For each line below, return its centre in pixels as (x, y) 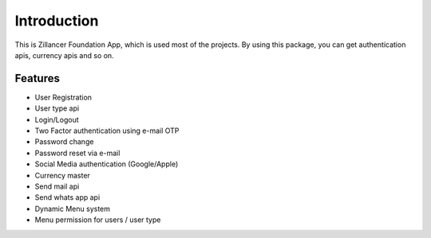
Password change (64, 142)
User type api (57, 108)
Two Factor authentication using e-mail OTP (107, 131)
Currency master (63, 175)
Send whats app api (67, 197)
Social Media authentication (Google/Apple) (107, 164)
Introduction (57, 21)
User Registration (63, 97)
